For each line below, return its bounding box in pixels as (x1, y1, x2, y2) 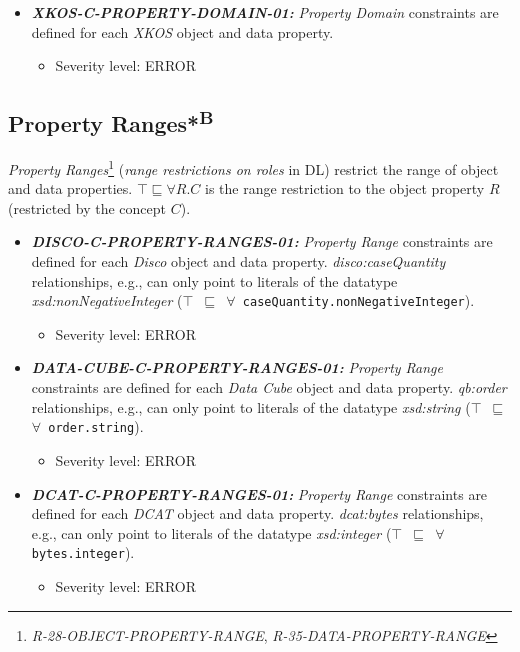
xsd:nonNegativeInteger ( (31, 290, 183, 311)
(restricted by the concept (8, 197, 167, 218)
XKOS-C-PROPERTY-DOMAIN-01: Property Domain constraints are (31, 2, 499, 22)
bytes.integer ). (31, 542, 135, 563)
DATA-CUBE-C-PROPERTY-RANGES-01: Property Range (31, 357, 443, 378)
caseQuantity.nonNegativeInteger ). (242, 290, 475, 311)
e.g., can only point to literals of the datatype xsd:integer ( (31, 522, 392, 543)
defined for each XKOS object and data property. (31, 21, 334, 42)
